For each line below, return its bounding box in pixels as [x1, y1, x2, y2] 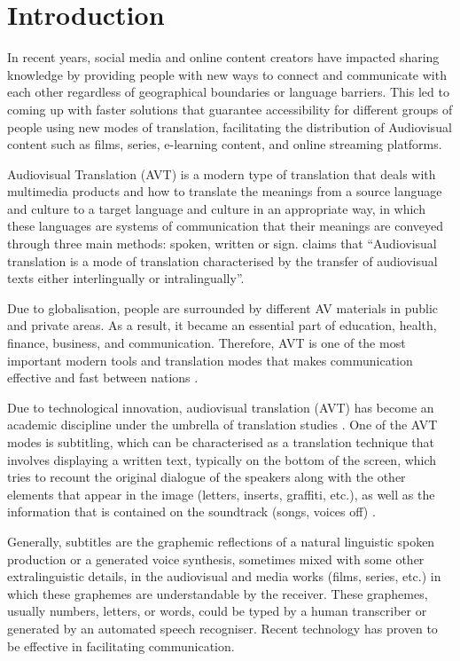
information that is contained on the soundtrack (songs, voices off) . [7, 502, 376, 521]
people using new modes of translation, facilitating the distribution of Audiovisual [7, 117, 452, 136]
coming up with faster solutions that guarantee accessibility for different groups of [7, 99, 453, 118]
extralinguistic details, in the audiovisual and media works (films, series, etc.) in [7, 567, 441, 586]
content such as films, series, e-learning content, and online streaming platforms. [7, 135, 442, 153]
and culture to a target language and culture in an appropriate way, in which [7, 199, 425, 217]
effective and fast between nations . [7, 368, 199, 387]
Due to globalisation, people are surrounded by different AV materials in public [7, 298, 438, 317]
